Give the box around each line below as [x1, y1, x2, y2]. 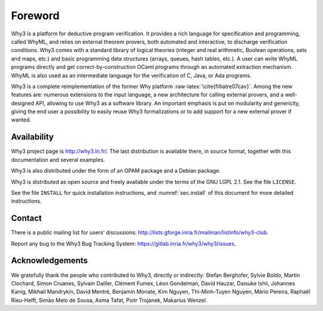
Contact [11, 213, 42, 224]
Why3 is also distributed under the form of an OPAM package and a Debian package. [11, 167, 221, 174]
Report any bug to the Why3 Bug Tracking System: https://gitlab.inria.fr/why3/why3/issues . [11, 240, 236, 247]
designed [11, 99, 35, 107]
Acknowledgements [11, 255, 88, 266]
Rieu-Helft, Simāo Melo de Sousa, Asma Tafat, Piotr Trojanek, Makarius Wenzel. [11, 297, 208, 304]
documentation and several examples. [11, 156, 105, 163]
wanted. [11, 116, 31, 123]
